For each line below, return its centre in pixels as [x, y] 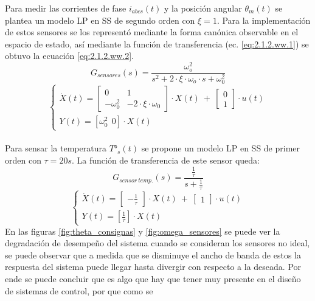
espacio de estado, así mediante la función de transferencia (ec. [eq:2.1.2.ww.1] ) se [157, 43]
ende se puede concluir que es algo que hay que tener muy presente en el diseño [153, 279]
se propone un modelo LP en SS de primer [221, 148]
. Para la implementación [264, 20]
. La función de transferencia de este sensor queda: [165, 160]
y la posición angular [203, 8]
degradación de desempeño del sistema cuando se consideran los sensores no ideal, [157, 243]
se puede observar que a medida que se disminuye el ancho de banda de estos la [153, 254]
